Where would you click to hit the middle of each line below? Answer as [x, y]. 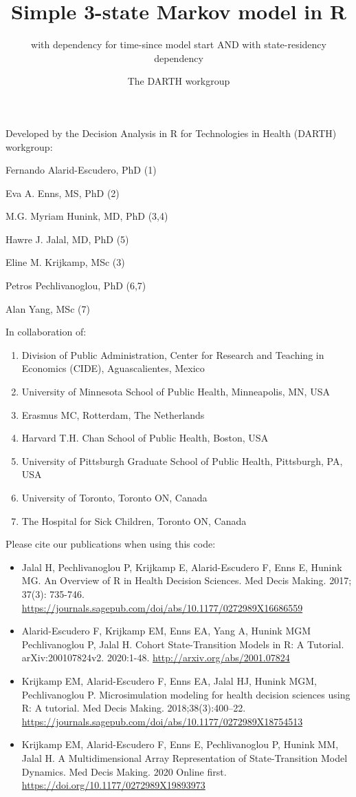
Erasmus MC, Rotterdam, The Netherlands [113, 414]
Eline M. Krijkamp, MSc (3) [65, 262]
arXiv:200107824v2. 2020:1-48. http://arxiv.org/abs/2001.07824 [156, 658]
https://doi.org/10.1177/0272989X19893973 [113, 785]
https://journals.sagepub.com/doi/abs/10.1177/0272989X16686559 [162, 607]
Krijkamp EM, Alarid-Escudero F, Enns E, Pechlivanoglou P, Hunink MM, [180, 744]
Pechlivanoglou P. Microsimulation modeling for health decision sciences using [186, 694]
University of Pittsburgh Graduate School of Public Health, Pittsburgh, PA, [182, 460]
